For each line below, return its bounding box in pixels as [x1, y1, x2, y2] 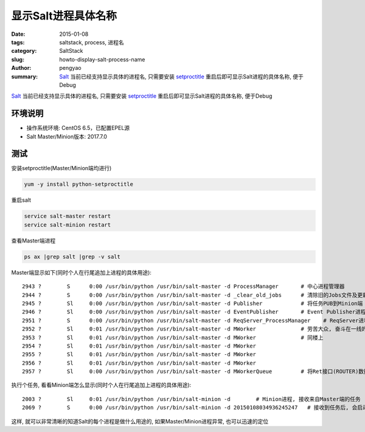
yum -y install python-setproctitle [24, 181, 134, 188]
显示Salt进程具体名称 [11, 9, 117, 22]
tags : [11, 38, 25, 46]
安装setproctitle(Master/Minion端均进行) [11, 165, 112, 172]
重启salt [11, 196, 32, 204]
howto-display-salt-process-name [59, 55, 145, 63]
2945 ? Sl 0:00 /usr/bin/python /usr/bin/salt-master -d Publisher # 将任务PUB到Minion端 [22, 300, 363, 307]
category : [11, 47, 37, 55]
